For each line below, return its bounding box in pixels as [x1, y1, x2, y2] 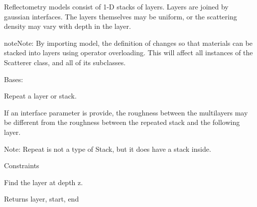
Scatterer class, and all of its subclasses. [4, 57, 126, 67]
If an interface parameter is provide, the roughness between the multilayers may [4, 107, 248, 117]
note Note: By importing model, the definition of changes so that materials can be [4, 37, 253, 48]
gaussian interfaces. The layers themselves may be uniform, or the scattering [4, 11, 237, 21]
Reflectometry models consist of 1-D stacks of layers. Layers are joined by [4, 1, 229, 11]
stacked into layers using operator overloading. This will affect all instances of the [4, 47, 253, 58]
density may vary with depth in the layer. [4, 21, 131, 31]
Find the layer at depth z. [4, 177, 83, 187]
